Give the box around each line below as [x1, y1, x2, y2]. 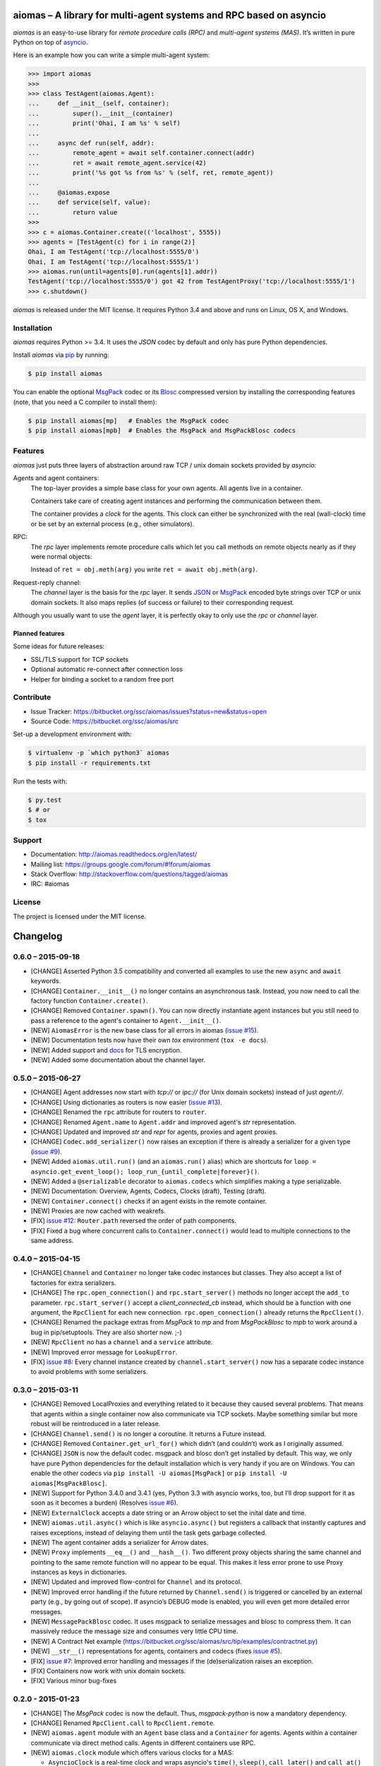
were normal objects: [30, 552, 92, 561]
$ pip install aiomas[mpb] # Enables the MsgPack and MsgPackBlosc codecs [28, 427, 296, 434]
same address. [30, 1236, 74, 1245]
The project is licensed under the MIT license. [13, 912, 147, 920]
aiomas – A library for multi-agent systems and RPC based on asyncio [13, 9, 327, 21]
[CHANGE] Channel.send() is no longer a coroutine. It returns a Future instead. [30, 1429, 267, 1438]
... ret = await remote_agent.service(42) [28, 159, 207, 167]
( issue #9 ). [30, 1147, 63, 1156]
